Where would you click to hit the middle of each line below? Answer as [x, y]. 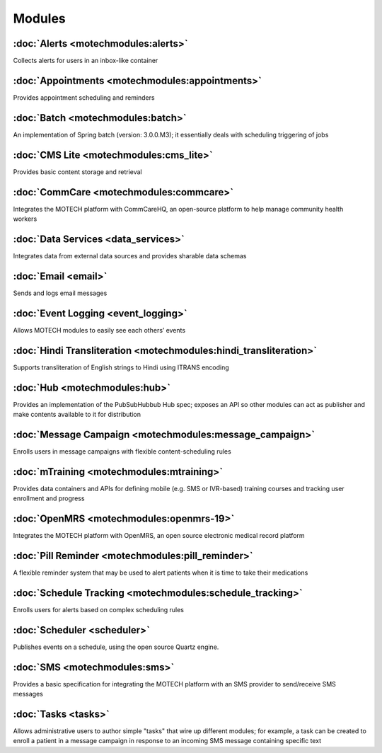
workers [25, 219]
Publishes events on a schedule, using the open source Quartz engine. [116, 647]
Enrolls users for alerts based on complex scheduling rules [98, 609]
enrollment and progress [49, 498]
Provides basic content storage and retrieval [77, 172]
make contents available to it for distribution [77, 414]
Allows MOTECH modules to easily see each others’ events [99, 330]
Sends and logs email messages [60, 293]
